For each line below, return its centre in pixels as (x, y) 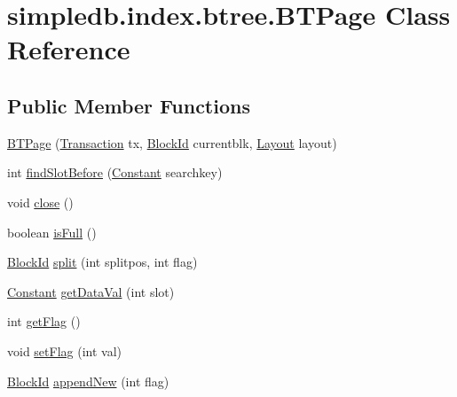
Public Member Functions (129, 105)
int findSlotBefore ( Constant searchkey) (115, 172)
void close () (40, 202)
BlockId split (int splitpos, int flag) (102, 262)
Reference (69, 49)
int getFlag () (44, 321)
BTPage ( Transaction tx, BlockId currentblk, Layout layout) (172, 142)
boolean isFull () (52, 232)
